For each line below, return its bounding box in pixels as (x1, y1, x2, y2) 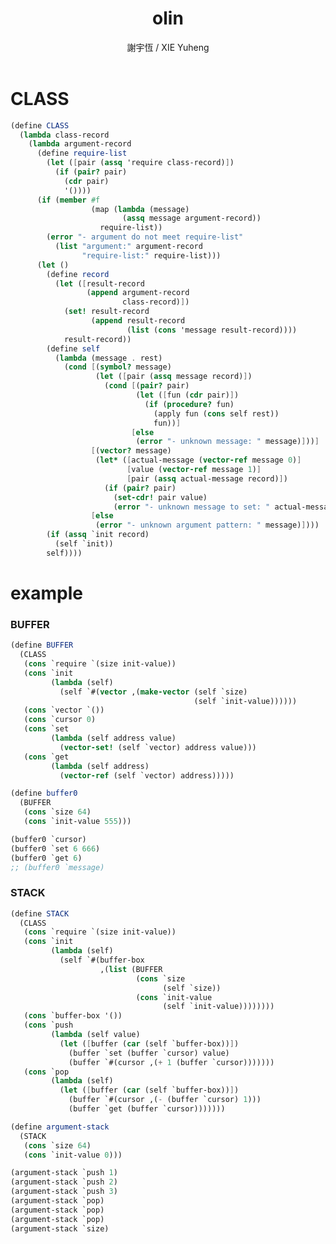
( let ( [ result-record (54, 278, 145, 289)
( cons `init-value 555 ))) (23, 817, 132, 827)
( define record (46, 269, 110, 279)
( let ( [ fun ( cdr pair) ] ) (135, 390, 240, 401)
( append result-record (90, 316, 186, 326)
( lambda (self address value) (50, 733, 177, 744)
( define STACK (10, 908, 70, 919)
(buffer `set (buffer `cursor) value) (68, 1048, 230, 1058)
